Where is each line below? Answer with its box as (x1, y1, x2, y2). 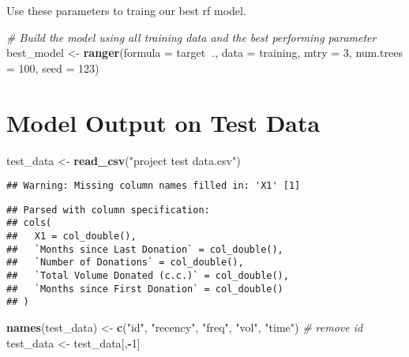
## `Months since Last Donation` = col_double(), (6, 243, 283, 255)
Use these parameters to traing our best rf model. (6, 2, 246, 18)
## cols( (6, 217, 52, 229)
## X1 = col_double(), (6, 231, 137, 242)
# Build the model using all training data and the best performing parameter (6, 28, 377, 45)
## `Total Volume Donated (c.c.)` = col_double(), (6, 270, 289, 282)
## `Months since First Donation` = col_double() (6, 283, 283, 295)
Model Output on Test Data (6, 106, 321, 138)
